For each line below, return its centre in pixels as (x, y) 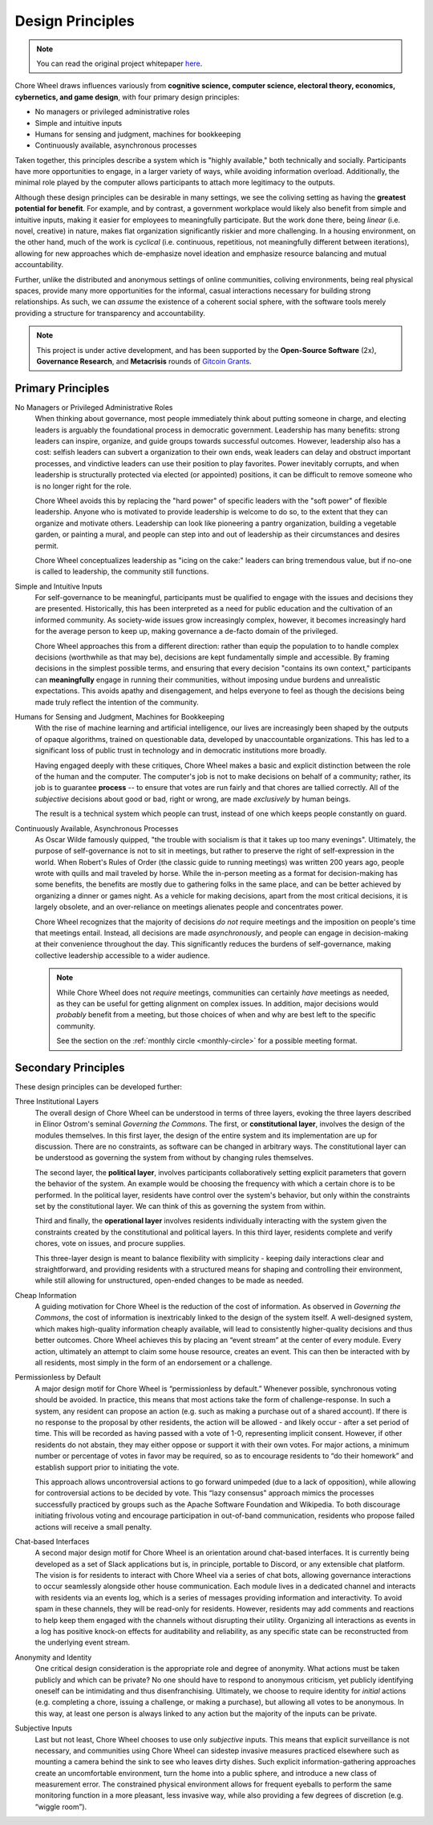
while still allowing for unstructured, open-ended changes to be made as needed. (169, 1280)
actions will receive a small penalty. (93, 1527)
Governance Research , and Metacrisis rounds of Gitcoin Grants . (144, 361)
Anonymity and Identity (53, 1657)
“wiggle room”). (61, 1807)
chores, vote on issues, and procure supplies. (110, 1243)
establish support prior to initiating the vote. (107, 1467)
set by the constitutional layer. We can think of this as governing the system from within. (180, 1206)
